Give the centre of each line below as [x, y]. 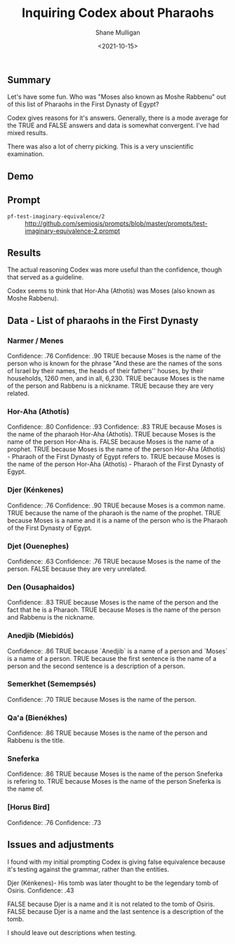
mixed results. [27, 133]
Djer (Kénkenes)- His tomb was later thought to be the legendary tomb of [113, 883]
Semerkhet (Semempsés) [52, 684]
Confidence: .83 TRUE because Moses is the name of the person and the [113, 603]
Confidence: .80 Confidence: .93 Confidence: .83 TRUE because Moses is [115, 427]
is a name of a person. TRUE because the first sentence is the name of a [112, 658]
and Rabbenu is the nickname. [51, 617]
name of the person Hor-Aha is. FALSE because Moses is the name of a [110, 442]
